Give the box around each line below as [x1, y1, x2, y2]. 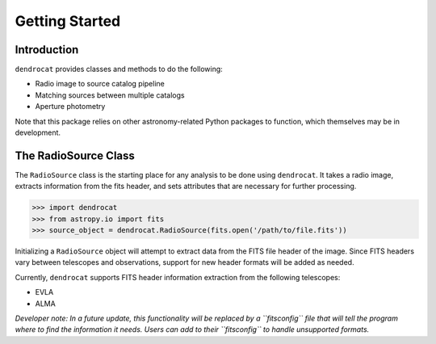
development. [15, 128, 61, 137]
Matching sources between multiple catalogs [35, 90, 185, 100]
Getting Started [15, 12, 121, 30]
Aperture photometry [35, 102, 106, 111]
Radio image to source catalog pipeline [35, 79, 165, 89]
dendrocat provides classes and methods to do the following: [15, 65, 224, 74]
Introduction [15, 43, 79, 57]
